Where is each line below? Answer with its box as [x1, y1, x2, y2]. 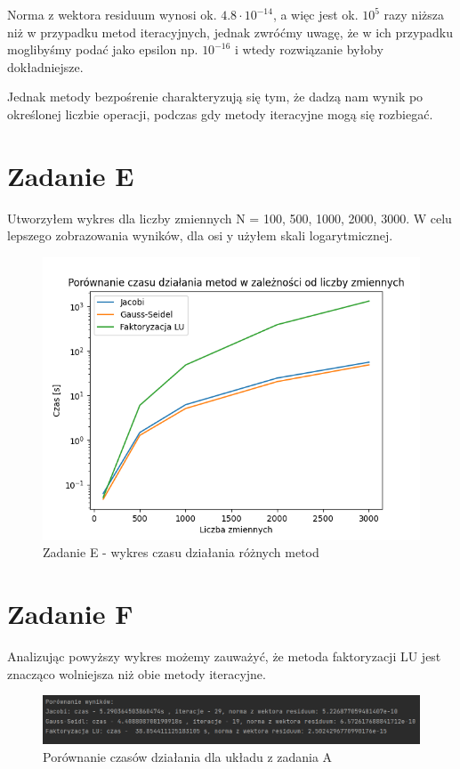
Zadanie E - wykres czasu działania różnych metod [43, 543, 319, 562]
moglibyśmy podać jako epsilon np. [7, 40, 198, 59]
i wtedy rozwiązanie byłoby [234, 40, 383, 59]
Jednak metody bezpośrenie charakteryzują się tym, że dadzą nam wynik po [7, 87, 424, 106]
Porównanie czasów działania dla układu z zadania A [43, 748, 333, 766]
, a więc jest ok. [272, 5, 359, 23]
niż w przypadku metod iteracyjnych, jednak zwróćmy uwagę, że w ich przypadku [7, 22, 454, 41]
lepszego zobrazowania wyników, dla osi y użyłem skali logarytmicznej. [7, 226, 393, 245]
